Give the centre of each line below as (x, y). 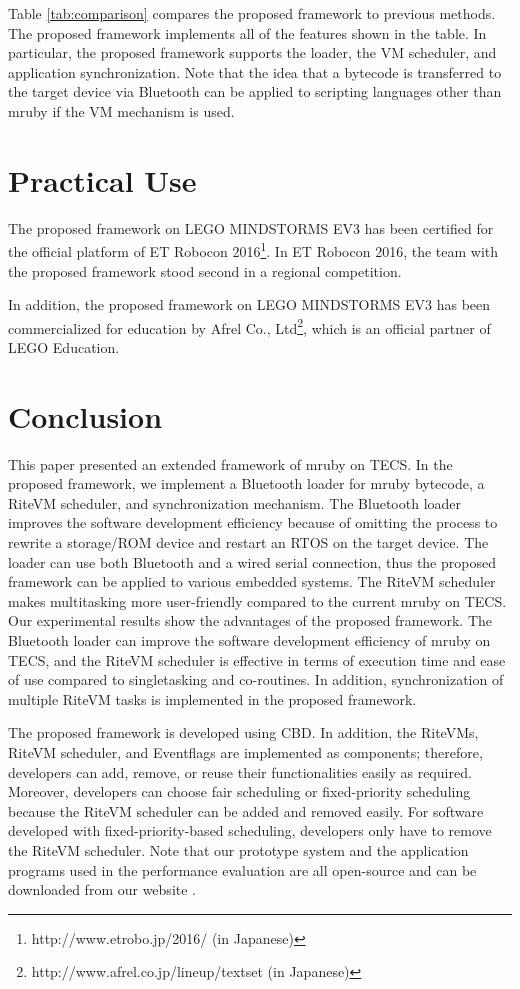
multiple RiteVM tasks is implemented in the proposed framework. (212, 698)
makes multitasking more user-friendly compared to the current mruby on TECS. (257, 600)
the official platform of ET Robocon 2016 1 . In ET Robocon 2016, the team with (253, 249)
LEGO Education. (64, 346)
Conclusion (85, 415)
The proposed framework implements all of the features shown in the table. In (247, 32)
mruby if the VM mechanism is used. (121, 110)
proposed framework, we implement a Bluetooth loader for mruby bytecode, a (246, 483)
